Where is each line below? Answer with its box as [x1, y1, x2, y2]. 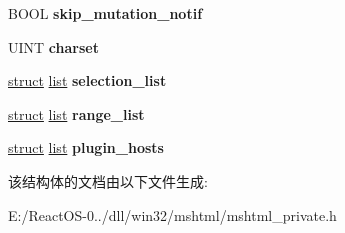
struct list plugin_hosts [8, 137, 164, 158]
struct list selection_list [8, 70, 167, 91]
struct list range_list [8, 103, 145, 124]
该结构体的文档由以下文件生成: [8, 170, 208, 191]
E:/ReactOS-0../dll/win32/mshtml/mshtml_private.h [8, 204, 337, 225]
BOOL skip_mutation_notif [8, 3, 203, 23]
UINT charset [8, 36, 99, 57]
